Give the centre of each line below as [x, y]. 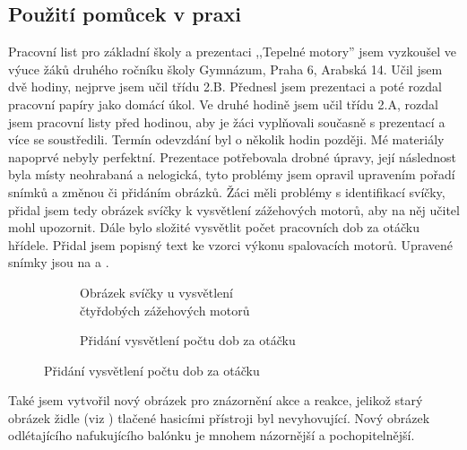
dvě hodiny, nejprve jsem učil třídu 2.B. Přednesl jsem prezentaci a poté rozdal [225, 87]
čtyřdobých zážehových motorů [165, 310]
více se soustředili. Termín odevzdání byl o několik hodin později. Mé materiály [226, 139]
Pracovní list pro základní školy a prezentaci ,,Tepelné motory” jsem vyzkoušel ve [232, 52]
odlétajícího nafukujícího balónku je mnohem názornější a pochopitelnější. [212, 435]
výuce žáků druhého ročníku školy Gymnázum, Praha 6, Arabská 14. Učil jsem [225, 69]
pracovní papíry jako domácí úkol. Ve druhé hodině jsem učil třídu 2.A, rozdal [223, 104]
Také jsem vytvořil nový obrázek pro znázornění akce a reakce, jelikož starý [216, 400]
